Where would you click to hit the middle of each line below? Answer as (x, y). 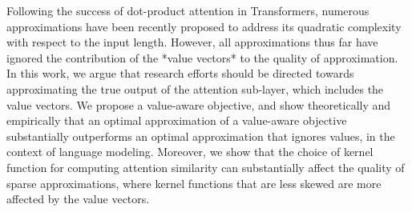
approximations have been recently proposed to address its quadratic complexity (204, 26)
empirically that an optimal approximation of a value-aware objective (177, 120)
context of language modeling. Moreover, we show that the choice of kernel (190, 152)
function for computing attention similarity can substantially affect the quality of (206, 167)
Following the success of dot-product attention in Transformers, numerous (188, 10)
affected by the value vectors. (78, 199)
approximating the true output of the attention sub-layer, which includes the (195, 88)
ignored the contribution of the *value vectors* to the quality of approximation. (202, 57)
